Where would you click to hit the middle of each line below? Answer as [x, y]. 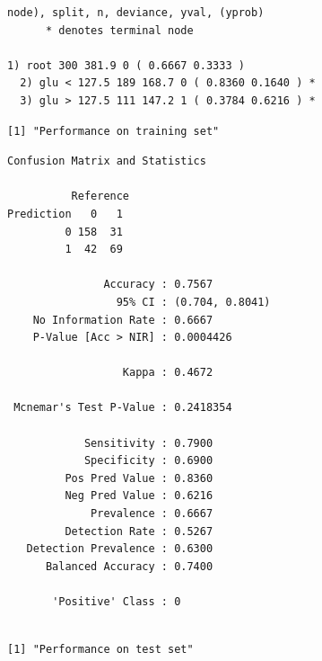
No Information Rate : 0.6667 [123, 320]
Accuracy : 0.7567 [158, 285]
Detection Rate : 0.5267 [139, 531]
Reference [100, 197]
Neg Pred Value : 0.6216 [139, 496]
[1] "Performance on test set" [100, 650]
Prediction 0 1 [65, 214]
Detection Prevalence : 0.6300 [120, 549]
